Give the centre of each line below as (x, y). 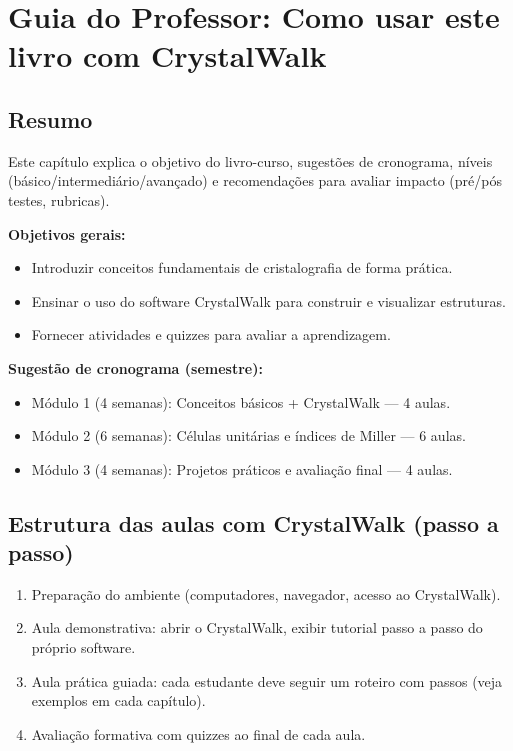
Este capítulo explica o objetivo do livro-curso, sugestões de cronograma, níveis (250, 160)
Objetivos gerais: (67, 233)
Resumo (50, 118)
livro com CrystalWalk (167, 55)
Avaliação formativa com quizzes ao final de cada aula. (198, 733)
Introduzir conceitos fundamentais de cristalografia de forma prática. (242, 267)
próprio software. (83, 647)
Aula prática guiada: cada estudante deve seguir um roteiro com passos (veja (267, 680)
